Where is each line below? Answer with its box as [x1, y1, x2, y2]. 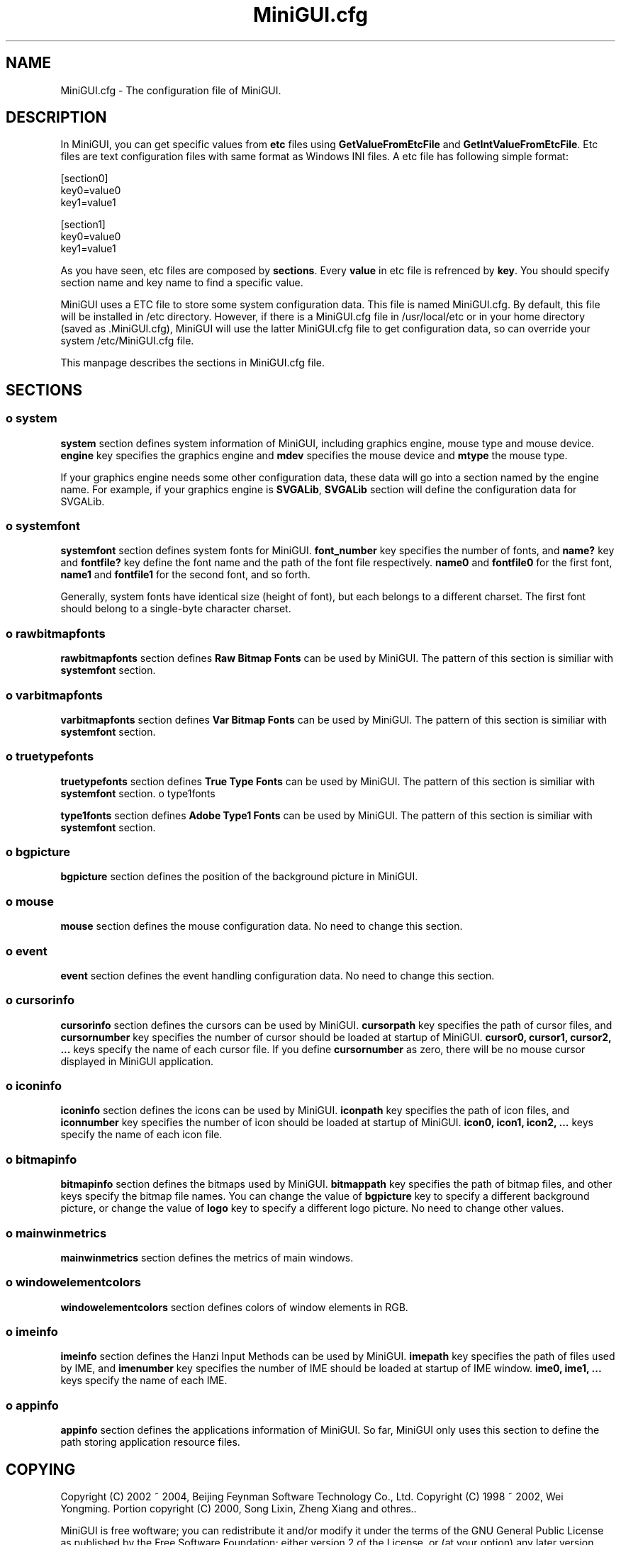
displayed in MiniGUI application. [60, 1055, 213, 1067]
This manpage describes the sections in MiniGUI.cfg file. [60, 356, 325, 369]
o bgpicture [6, 845, 71, 860]
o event [6, 943, 47, 958]
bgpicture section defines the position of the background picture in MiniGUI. [60, 870, 418, 883]
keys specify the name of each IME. [60, 1374, 228, 1387]
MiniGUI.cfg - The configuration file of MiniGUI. [60, 84, 281, 96]
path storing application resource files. [60, 1436, 240, 1449]
